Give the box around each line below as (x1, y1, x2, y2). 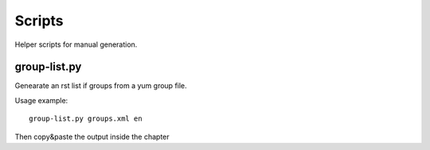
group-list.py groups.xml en (29, 114, 143, 123)
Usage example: (14, 95, 68, 105)
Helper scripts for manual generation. (14, 40, 138, 49)
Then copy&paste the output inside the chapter (14, 132, 170, 141)
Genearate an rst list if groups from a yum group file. (14, 81, 187, 90)
